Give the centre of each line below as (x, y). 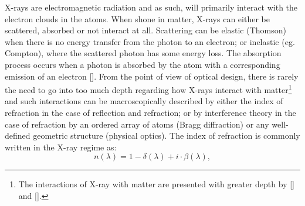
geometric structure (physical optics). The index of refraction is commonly (167, 135)
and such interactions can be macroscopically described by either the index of (144, 101)
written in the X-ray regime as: (61, 147)
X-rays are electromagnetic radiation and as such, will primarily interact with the (151, 7)
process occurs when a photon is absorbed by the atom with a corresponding (143, 64)
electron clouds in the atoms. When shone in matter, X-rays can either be (137, 18)
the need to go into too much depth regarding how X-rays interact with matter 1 (148, 89)
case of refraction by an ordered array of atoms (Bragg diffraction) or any (137, 124)
